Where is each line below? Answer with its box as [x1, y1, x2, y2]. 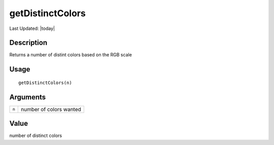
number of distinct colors [9, 132, 62, 139]
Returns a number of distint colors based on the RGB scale [9, 52, 132, 58]
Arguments [9, 93, 46, 101]
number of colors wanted [21, 105, 81, 113]
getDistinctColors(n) [18, 80, 72, 86]
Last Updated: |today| [9, 25, 55, 31]
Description [9, 39, 48, 47]
